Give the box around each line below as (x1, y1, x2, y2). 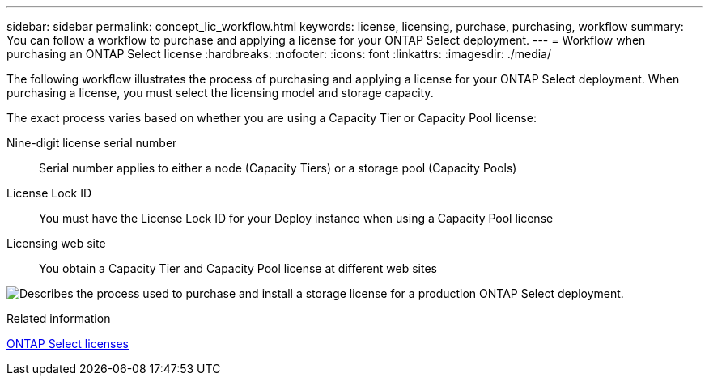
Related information (6, 312, 111, 325)
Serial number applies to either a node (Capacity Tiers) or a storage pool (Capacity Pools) (39, 161, 517, 175)
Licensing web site (6, 236, 106, 250)
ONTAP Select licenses (6, 337, 129, 350)
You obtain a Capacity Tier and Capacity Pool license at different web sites (39, 261, 438, 275)
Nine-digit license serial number (6, 136, 177, 150)
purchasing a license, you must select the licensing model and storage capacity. (6, 86, 434, 100)
